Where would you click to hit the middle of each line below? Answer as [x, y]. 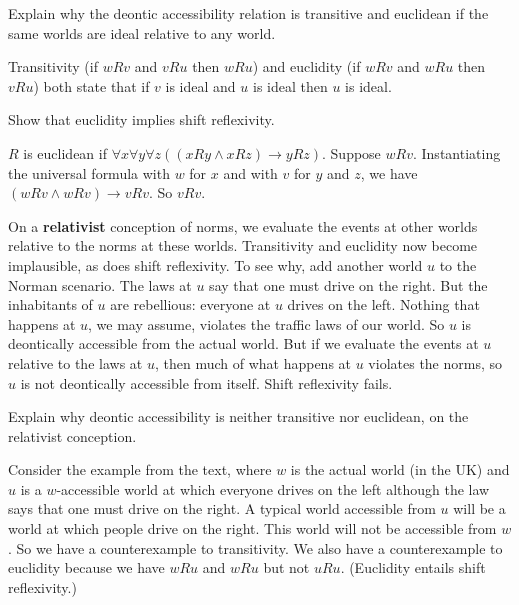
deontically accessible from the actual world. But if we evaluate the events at [243, 343]
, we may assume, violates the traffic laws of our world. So [266, 323]
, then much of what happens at [253, 362]
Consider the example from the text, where [140, 469]
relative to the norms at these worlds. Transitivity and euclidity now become [243, 245]
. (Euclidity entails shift [413, 567]
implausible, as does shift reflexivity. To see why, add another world [215, 264]
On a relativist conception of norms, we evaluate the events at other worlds [243, 225]
